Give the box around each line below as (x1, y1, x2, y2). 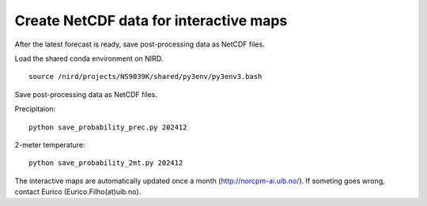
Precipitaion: (14, 104, 56, 114)
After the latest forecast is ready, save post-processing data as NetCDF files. (14, 39, 265, 49)
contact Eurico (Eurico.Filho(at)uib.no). (14, 187, 142, 197)
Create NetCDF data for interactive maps (14, 12, 288, 29)
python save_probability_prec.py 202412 (28, 122, 187, 132)
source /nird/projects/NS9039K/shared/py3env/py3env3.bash (28, 72, 263, 81)
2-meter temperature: (14, 140, 86, 149)
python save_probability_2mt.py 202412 (28, 159, 183, 167)
